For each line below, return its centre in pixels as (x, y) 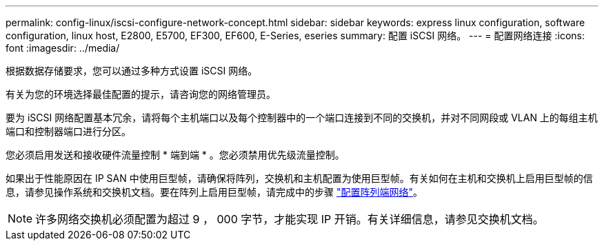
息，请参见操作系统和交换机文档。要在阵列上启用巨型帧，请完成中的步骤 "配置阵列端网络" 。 (214, 192)
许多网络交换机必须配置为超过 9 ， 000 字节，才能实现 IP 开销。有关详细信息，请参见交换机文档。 (290, 219)
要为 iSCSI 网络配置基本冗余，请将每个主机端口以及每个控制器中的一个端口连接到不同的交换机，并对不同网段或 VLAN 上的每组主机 (302, 117)
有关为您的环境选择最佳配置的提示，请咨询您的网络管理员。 (141, 94)
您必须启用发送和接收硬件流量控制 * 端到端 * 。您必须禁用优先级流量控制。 (175, 155)
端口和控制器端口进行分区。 (68, 131)
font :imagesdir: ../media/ (63, 48)
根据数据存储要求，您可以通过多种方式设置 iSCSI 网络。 (132, 71)
